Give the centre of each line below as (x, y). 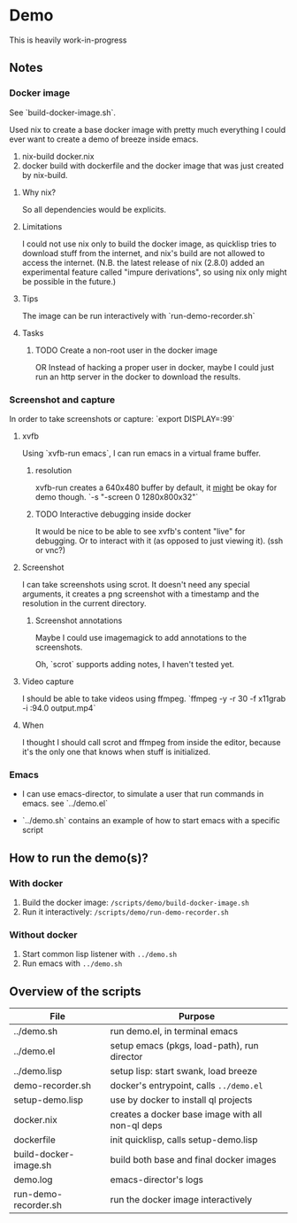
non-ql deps (137, 1126)
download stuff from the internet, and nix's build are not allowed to (143, 253)
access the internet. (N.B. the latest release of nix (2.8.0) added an (143, 262)
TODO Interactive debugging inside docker (113, 514)
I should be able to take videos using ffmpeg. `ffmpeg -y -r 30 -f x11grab (154, 698)
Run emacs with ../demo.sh (72, 963)
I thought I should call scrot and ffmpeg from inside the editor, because (151, 742)
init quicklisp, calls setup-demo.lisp (184, 1140)
